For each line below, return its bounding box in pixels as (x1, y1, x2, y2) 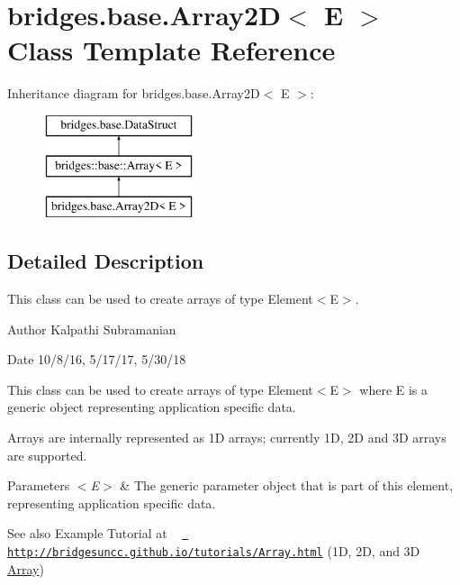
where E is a (359, 379, 428, 398)
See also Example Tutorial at (7, 524, 167, 543)
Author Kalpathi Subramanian (7, 319, 176, 338)
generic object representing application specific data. (7, 398, 296, 416)
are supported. (7, 445, 87, 464)
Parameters (7, 476, 70, 495)
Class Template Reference (7, 32, 336, 69)
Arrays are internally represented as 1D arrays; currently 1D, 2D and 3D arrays (7, 428, 446, 447)
